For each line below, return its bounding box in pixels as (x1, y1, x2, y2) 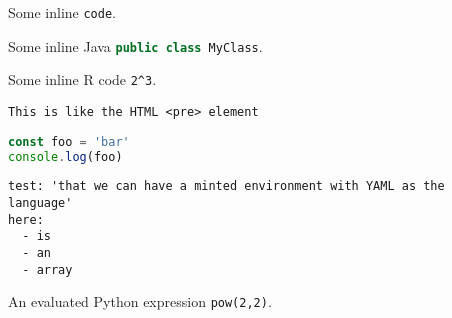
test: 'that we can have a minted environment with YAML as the (8, 179, 445, 194)
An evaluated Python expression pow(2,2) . (8, 291, 272, 312)
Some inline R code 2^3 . (8, 69, 157, 90)
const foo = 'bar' (8, 134, 130, 149)
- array (22, 262, 73, 277)
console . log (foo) (8, 149, 123, 164)
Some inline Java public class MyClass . (8, 35, 263, 56)
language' (8, 196, 73, 211)
